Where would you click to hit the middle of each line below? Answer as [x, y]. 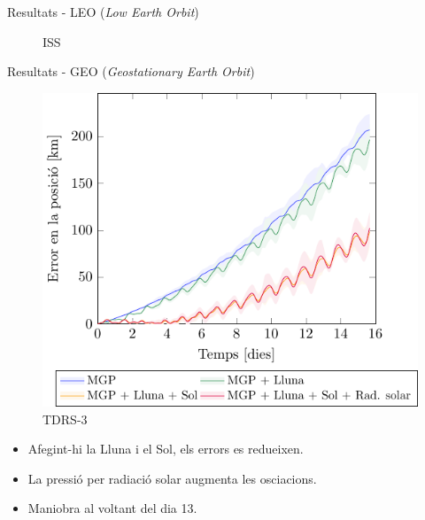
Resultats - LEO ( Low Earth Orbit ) [103, 12]
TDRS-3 [65, 419]
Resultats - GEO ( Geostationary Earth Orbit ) [131, 71]
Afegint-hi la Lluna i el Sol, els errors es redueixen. [166, 449]
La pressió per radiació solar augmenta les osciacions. [172, 478]
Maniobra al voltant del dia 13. [112, 508]
